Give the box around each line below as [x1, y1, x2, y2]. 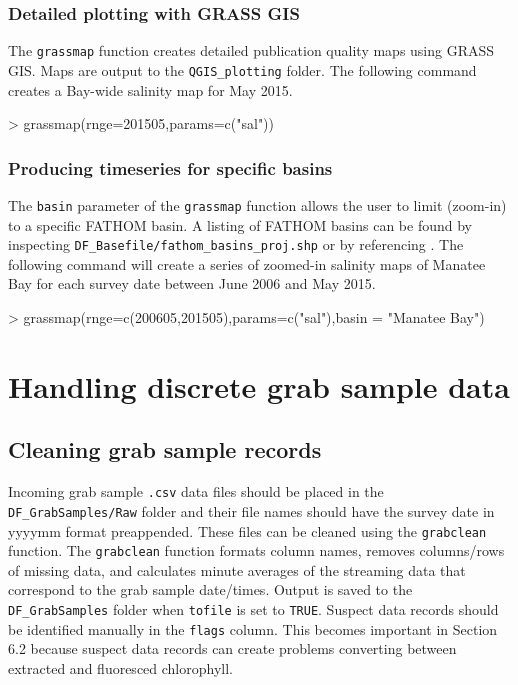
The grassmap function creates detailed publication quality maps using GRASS [8, 40, 495, 61]
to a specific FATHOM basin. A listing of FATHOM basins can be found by [8, 214, 472, 235]
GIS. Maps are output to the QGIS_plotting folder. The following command [8, 59, 477, 80]
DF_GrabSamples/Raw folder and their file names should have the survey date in [8, 500, 495, 521]
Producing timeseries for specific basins [8, 155, 333, 180]
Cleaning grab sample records [8, 434, 322, 465]
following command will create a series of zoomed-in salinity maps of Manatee [8, 253, 486, 274]
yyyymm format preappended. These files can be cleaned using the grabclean [8, 520, 487, 541]
